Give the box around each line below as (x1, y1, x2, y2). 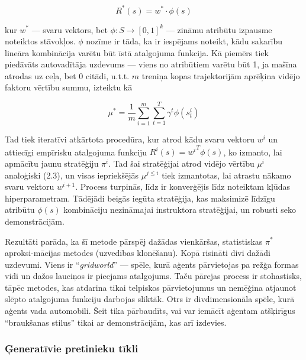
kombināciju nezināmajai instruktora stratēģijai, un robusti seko (63, 203, 296, 216)
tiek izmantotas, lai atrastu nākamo (162, 168, 291, 181)
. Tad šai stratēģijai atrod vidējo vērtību (108, 157, 255, 169)
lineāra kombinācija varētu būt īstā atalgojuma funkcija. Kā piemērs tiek (5, 46, 269, 59)
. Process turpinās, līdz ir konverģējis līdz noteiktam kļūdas (75, 180, 291, 193)
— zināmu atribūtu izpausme (166, 23, 272, 35)
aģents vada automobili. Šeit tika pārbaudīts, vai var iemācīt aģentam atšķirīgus (5, 304, 295, 317)
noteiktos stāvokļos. (5, 35, 76, 47)
